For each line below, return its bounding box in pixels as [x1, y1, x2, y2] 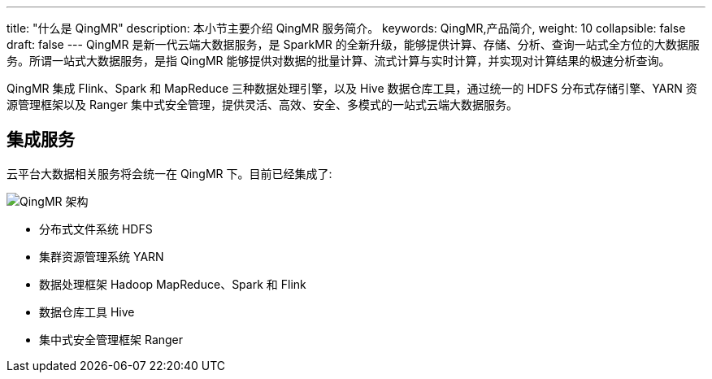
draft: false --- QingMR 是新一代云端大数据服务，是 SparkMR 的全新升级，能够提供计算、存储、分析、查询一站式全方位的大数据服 [7, 37, 700, 51]
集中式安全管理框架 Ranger [39, 332, 184, 346]
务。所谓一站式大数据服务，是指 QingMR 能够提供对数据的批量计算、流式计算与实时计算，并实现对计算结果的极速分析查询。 [7, 54, 671, 68]
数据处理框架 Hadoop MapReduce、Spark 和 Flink [39, 277, 306, 291]
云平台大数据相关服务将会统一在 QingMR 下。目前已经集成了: [7, 166, 332, 181]
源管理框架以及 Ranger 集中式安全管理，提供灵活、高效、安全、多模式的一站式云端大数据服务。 [7, 98, 518, 111]
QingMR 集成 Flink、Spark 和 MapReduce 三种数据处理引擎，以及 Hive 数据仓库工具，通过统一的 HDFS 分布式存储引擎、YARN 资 [7, 81, 697, 95]
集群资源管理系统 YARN [39, 249, 164, 264]
